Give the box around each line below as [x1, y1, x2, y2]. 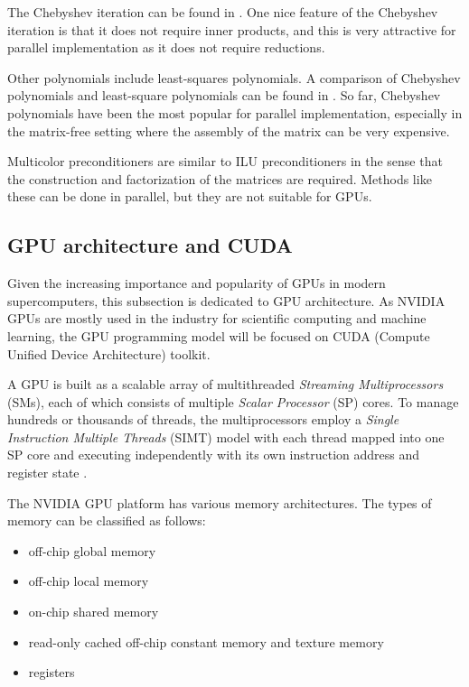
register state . [7, 463, 88, 482]
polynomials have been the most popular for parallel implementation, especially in [7, 103, 463, 122]
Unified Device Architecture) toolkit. [7, 344, 211, 363]
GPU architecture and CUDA [7, 231, 293, 259]
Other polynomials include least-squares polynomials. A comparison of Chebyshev [7, 68, 461, 87]
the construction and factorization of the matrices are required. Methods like [7, 169, 432, 188]
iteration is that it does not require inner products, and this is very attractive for [7, 20, 456, 39]
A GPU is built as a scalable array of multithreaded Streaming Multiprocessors [7, 375, 444, 394]
